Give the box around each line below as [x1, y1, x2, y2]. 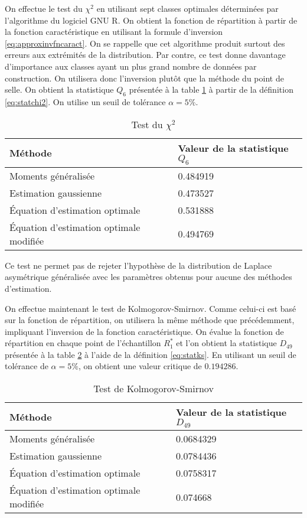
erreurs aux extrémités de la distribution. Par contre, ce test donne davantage [5, 48, 286, 61]
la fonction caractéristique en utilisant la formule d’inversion [5, 25, 223, 38]
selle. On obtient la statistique [5, 83, 114, 96]
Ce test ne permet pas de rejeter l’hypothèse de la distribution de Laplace [5, 259, 272, 271]
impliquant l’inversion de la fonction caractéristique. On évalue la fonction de [5, 325, 284, 337]
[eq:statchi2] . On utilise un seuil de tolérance [5, 95, 166, 107]
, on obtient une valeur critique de [78, 360, 202, 372]
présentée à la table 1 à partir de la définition [129, 83, 293, 96]
